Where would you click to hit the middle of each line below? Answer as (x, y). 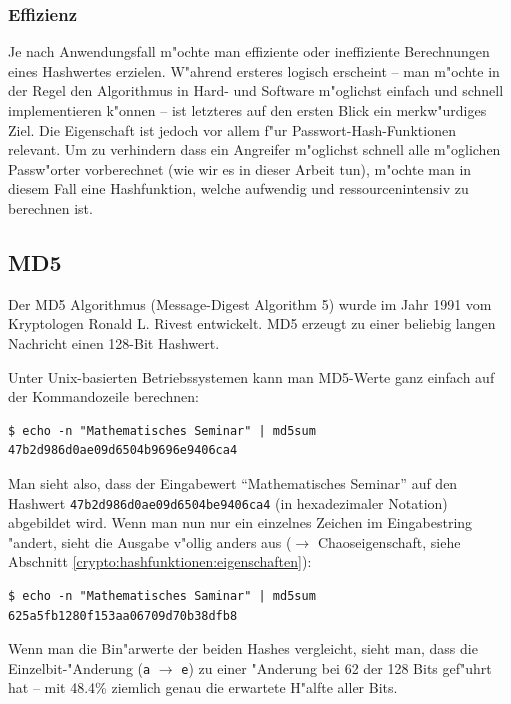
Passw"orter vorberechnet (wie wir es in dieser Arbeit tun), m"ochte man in (240, 168)
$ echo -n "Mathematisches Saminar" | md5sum (162, 595)
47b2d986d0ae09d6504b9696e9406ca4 (123, 450)
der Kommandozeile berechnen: (104, 396)
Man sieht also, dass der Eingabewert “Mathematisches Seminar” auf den (233, 482)
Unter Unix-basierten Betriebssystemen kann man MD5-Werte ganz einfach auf (251, 376)
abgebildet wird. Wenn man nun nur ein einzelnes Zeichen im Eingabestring (240, 522)
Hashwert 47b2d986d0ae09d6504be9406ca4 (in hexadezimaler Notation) (228, 502)
